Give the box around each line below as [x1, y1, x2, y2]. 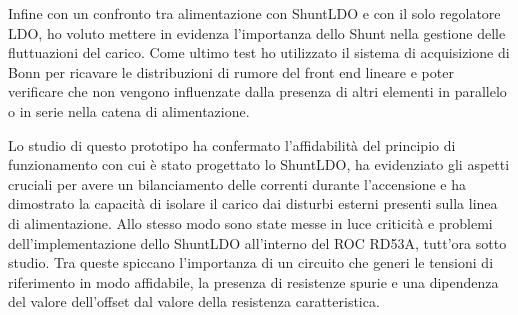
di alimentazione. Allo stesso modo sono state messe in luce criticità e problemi [8, 212, 493, 233]
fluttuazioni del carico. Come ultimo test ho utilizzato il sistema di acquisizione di [8, 42, 510, 63]
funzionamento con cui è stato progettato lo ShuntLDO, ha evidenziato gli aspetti [8, 154, 510, 175]
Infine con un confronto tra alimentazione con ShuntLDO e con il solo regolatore [8, 3, 501, 23]
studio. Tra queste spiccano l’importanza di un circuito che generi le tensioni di [8, 252, 494, 273]
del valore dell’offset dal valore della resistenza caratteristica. [8, 291, 380, 312]
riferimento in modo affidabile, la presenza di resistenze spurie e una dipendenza [8, 271, 499, 292]
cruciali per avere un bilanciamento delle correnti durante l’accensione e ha [8, 173, 467, 194]
